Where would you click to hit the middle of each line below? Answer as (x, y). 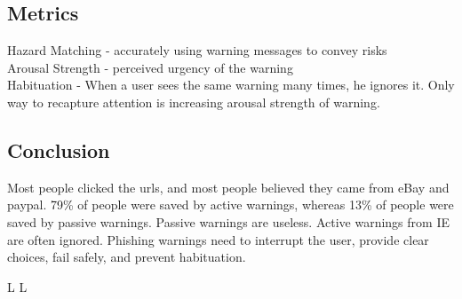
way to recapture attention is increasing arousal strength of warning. (194, 102)
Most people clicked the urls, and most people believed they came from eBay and (228, 187)
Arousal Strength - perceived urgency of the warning (150, 67)
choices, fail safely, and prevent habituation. (127, 257)
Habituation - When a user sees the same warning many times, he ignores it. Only (231, 85)
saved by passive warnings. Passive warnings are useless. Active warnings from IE (228, 221)
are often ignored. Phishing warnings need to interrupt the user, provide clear (218, 239)
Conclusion (59, 149)
